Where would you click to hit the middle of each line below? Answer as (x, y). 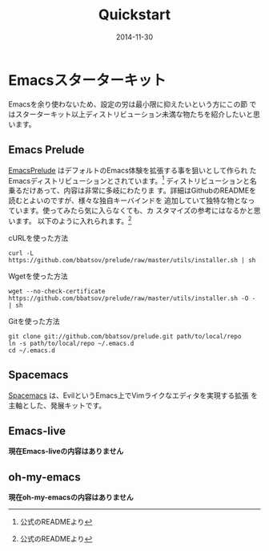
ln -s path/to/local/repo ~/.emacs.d (71, 343)
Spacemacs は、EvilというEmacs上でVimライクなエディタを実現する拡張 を (133, 395)
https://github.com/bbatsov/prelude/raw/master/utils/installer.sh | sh (132, 260)
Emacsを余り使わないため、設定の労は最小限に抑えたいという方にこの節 (128, 104)
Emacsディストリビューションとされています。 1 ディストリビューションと (129, 180)
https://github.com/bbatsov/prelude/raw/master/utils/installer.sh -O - (132, 298)
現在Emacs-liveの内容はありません (66, 452)
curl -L (21, 253)
